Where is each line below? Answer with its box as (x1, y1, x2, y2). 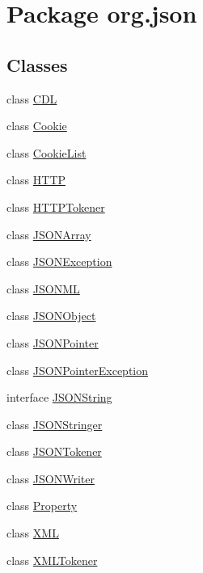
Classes (6, 52, 68, 77)
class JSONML (6, 280, 80, 297)
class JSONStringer (6, 415, 103, 432)
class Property (6, 497, 78, 514)
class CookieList (6, 144, 87, 161)
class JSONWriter (6, 470, 95, 487)
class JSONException (6, 253, 112, 270)
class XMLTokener (6, 551, 98, 568)
